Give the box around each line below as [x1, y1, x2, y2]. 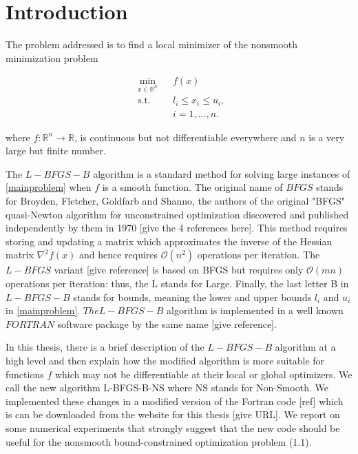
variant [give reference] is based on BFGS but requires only [54, 262, 304, 277]
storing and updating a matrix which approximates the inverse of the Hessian [6, 234, 333, 248]
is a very [308, 130, 345, 144]
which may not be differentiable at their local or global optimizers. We [54, 367, 352, 381]
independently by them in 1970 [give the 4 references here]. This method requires [6, 220, 348, 235]
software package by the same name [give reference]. [57, 316, 277, 331]
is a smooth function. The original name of [102, 180, 283, 194]
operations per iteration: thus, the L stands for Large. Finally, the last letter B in [6, 276, 349, 290]
